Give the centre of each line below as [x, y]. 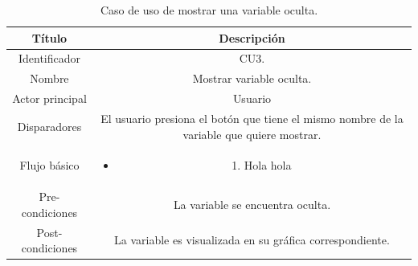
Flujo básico [49, 165]
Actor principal [49, 98]
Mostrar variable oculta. [252, 78]
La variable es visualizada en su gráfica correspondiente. [252, 240]
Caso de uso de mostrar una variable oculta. [209, 10]
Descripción [252, 37]
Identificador [49, 58]
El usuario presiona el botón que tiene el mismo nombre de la [252, 118]
